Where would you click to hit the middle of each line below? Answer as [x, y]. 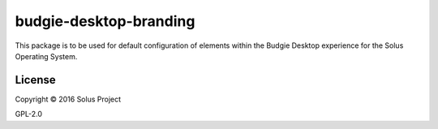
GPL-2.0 [29, 114]
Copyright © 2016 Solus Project [68, 99]
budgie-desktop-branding [105, 21]
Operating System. [46, 56]
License [35, 80]
